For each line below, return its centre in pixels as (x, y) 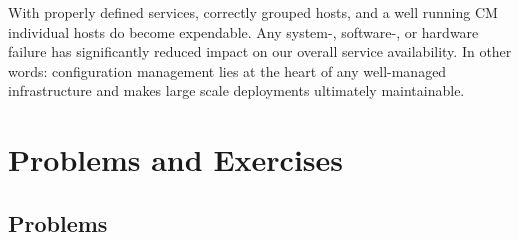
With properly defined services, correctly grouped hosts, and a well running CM (253, 12)
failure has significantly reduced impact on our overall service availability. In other (260, 51)
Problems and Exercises (175, 159)
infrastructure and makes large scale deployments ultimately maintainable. (236, 90)
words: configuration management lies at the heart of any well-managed (227, 70)
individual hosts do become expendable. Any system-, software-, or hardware (243, 31)
